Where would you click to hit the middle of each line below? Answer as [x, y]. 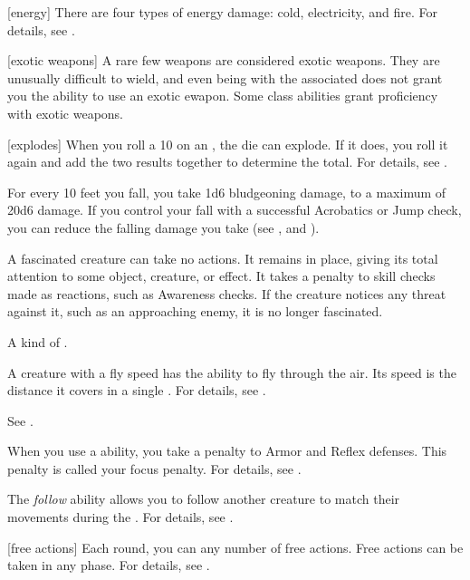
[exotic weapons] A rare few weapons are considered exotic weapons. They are [224, 60]
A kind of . [38, 341]
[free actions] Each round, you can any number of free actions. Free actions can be [235, 547]
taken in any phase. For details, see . [109, 565]
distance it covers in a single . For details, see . [137, 390]
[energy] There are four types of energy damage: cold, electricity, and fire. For [223, 12]
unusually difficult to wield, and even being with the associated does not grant [225, 77]
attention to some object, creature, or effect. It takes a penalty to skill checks [221, 276]
